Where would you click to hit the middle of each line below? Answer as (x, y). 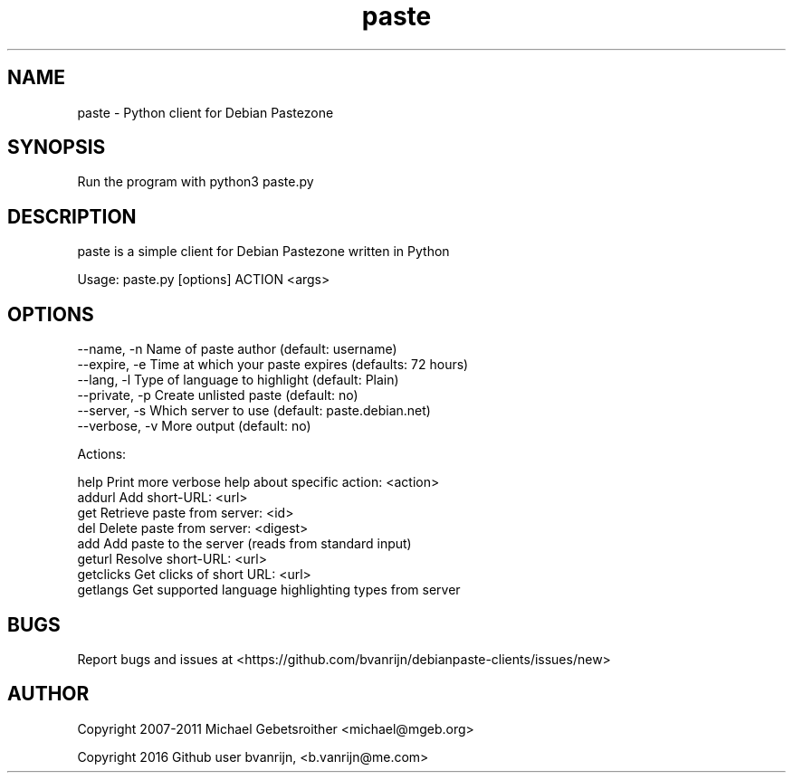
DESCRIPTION (72, 216)
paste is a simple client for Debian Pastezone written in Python (263, 252)
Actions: (102, 454)
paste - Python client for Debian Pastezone (205, 112)
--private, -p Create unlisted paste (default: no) (218, 395)
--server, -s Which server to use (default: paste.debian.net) (254, 411)
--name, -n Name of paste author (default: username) (237, 349)
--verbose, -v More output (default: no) (194, 426)
